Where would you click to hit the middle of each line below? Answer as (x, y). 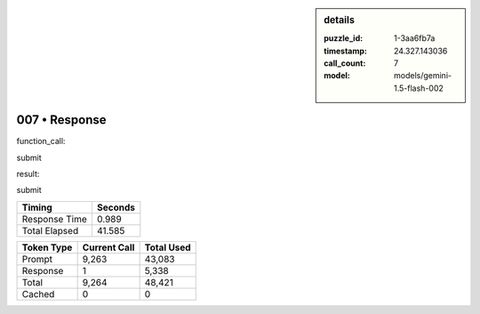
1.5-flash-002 (419, 88)
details (340, 20)
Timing (37, 207)
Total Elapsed (50, 230)
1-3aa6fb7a (415, 38)
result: (28, 174)
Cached (38, 294)
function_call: (41, 141)
